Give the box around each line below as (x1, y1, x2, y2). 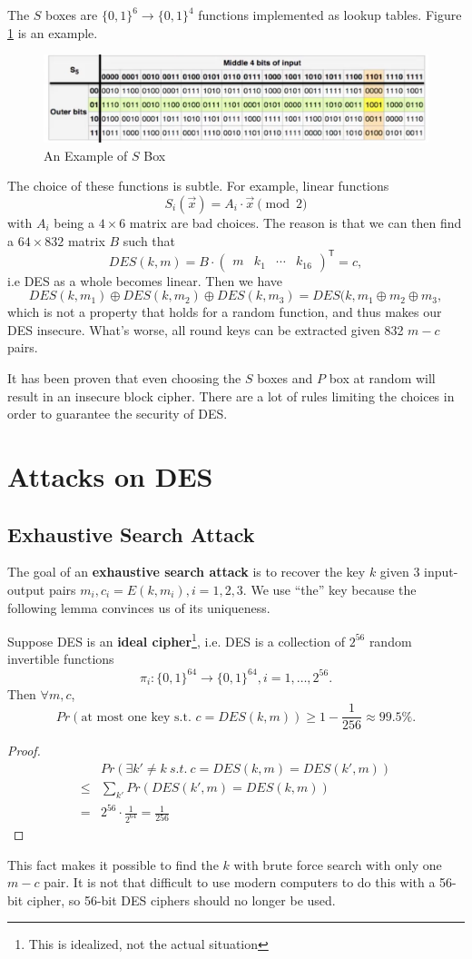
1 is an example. (7, 23, 98, 42)
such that (123, 231, 176, 250)
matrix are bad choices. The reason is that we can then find (129, 213, 462, 232)
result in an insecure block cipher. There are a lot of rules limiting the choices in (7, 386, 455, 405)
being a (54, 213, 94, 232)
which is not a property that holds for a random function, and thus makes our (7, 302, 442, 321)
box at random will (329, 369, 436, 388)
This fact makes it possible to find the (7, 855, 219, 874)
